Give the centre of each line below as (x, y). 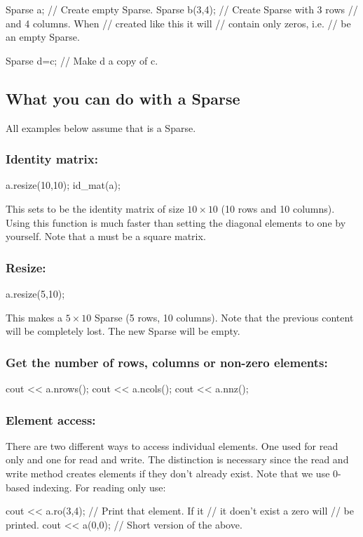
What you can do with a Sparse (123, 98)
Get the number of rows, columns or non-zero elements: (167, 362)
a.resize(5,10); (35, 293)
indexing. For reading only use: (99, 487)
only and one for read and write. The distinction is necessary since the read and (177, 459)
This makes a (34, 317)
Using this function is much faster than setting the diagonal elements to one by (176, 222)
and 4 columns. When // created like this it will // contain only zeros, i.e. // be (178, 23)
